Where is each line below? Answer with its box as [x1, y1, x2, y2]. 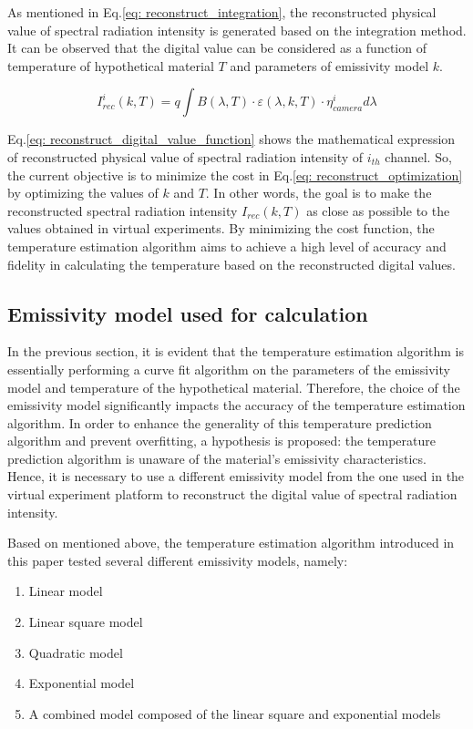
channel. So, [385, 147, 452, 166]
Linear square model [28, 612, 143, 631]
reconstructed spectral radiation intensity [7, 200, 238, 220]
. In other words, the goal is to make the [205, 183, 432, 202]
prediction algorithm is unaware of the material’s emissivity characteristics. [7, 448, 427, 467]
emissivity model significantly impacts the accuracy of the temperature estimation [7, 395, 466, 415]
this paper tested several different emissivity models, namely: [7, 550, 348, 570]
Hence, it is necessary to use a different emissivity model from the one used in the [7, 467, 465, 486]
